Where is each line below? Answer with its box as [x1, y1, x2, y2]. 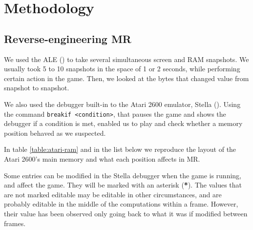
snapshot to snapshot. [4, 83, 69, 93]
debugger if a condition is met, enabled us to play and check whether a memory [4, 118, 243, 128]
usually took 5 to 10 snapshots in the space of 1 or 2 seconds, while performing [4, 63, 240, 74]
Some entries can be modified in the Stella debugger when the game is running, [4, 170, 241, 180]
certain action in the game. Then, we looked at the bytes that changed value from [4, 73, 249, 83]
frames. [4, 218, 26, 228]
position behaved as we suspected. [4, 127, 106, 138]
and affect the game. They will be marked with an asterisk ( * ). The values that [4, 180, 242, 190]
